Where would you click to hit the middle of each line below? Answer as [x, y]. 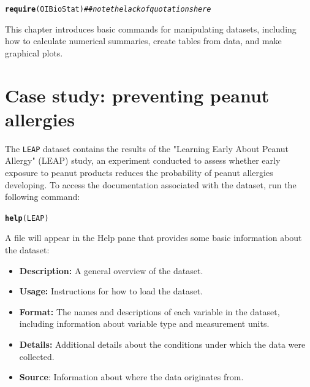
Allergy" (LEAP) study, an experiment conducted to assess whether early [143, 160]
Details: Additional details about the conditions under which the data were [162, 344]
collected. [37, 356]
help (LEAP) [27, 218]
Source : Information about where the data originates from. [131, 377]
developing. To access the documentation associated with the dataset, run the [151, 184]
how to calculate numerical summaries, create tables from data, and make [143, 41]
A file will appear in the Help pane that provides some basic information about [153, 238]
